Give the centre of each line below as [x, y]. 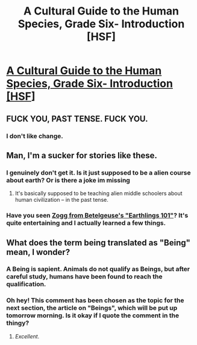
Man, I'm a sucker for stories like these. [82, 155]
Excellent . [27, 336]
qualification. [26, 284]
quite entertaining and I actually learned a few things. [86, 223]
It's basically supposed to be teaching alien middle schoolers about [98, 193]
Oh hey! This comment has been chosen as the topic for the [95, 300]
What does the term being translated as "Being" [98, 243]
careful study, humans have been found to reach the [84, 277]
